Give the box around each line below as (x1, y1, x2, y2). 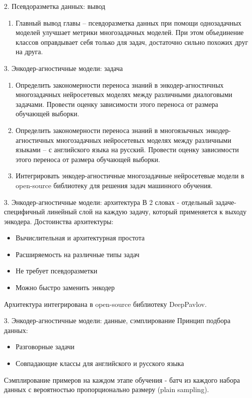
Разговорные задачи (15, 341, 75, 352)
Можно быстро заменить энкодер (15, 282, 115, 293)
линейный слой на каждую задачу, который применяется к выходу (47, 206, 247, 217)
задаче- (215, 197, 237, 207)
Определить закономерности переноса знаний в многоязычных (15, 125, 204, 135)
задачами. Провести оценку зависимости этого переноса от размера (15, 99, 218, 109)
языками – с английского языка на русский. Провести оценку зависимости (15, 144, 239, 155)
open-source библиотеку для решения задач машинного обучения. (15, 180, 213, 190)
